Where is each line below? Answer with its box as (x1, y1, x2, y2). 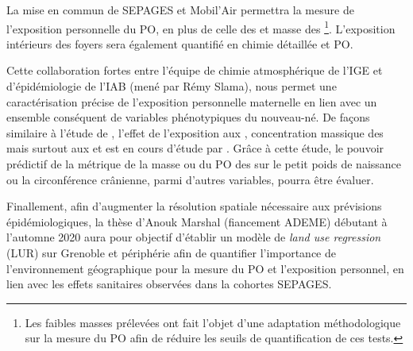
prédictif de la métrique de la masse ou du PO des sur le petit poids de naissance (6, 156, 402, 172)
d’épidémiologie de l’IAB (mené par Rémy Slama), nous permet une (6, 78, 337, 94)
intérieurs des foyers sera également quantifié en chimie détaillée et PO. (6, 35, 353, 52)
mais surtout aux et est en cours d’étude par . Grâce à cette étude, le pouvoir (6, 140, 384, 156)
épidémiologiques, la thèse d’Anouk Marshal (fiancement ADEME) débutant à (6, 213, 388, 229)
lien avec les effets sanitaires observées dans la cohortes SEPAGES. (6, 276, 332, 292)
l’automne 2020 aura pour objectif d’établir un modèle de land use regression (6, 229, 381, 245)
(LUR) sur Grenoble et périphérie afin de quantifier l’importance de (6, 244, 337, 260)
